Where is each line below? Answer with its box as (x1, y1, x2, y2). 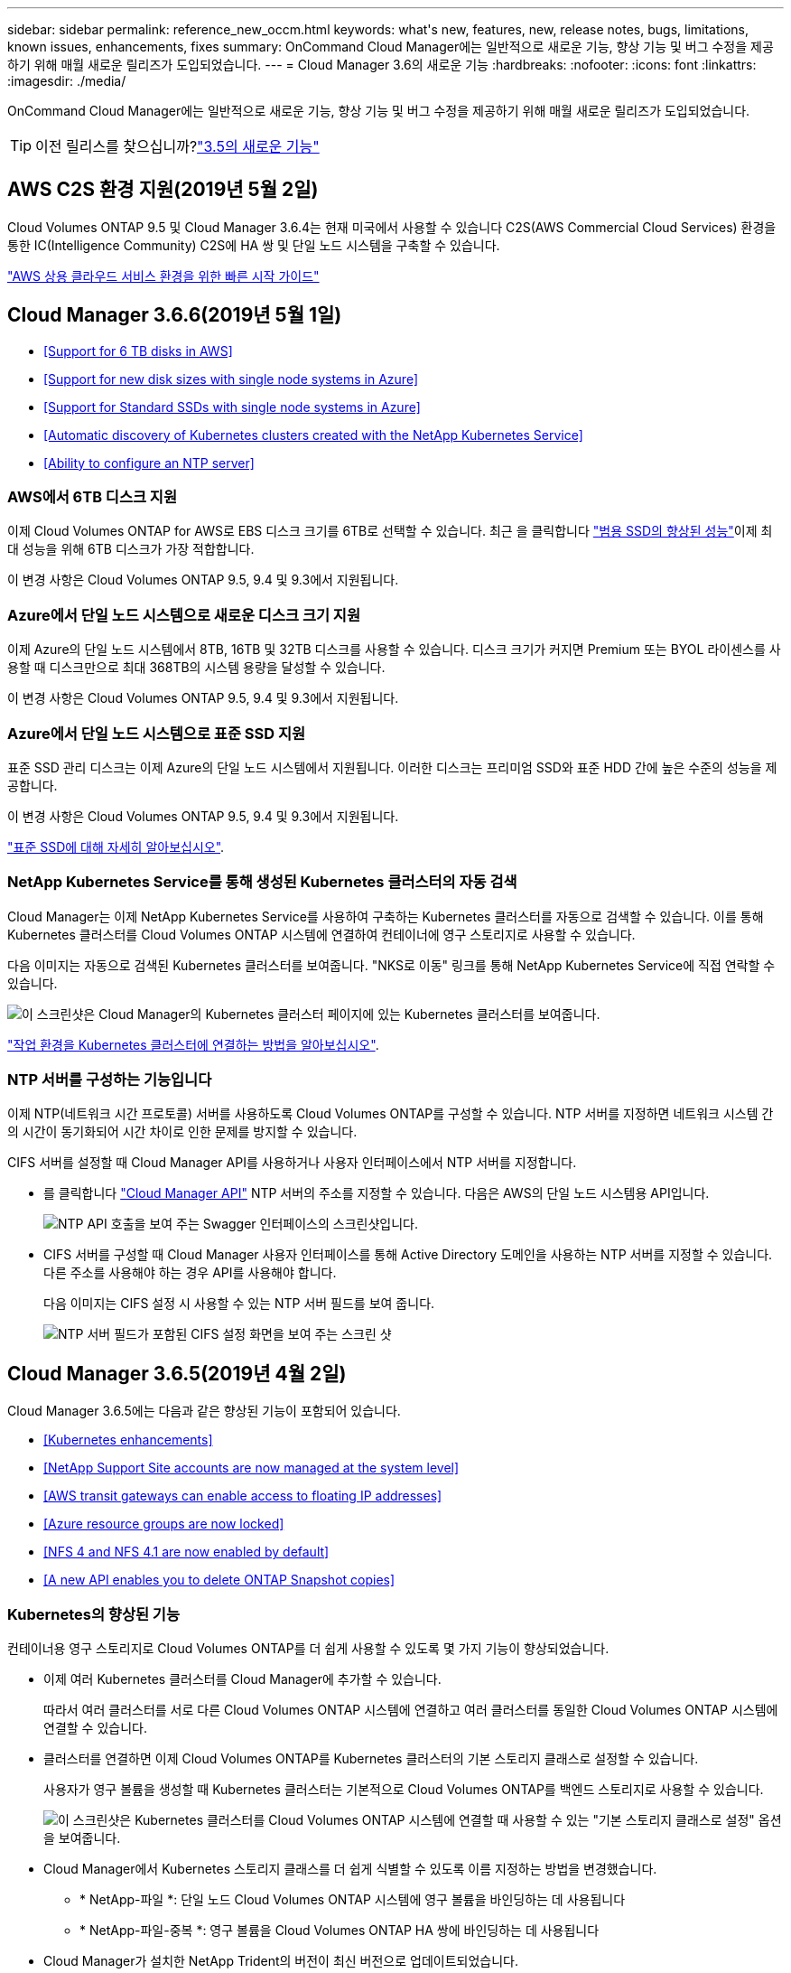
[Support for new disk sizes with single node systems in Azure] (43, 370, 419, 387)
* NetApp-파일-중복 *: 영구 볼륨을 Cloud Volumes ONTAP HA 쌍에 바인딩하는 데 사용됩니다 (79, 1922, 600, 1939)
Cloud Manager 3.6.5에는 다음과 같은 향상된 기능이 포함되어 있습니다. (7, 1403, 401, 1419)
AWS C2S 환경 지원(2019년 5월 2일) (7, 178, 319, 201)
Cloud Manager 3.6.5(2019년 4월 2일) (7, 1361, 347, 1385)
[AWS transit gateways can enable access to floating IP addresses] (43, 1488, 442, 1504)
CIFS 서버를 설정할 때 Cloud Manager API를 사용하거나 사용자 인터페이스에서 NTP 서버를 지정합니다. (7, 1155, 577, 1171)
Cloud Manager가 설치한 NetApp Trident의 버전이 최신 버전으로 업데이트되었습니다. (43, 1953, 519, 1969)
